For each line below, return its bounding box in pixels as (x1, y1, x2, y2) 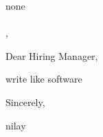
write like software (5, 72, 82, 86)
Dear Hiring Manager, (5, 48, 98, 63)
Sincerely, (5, 94, 45, 109)
